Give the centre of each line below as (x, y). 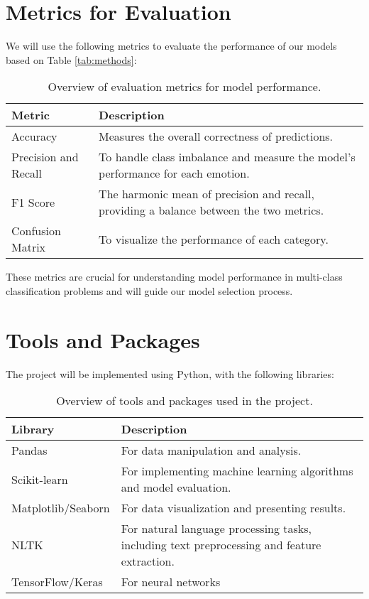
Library (33, 429)
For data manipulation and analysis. (211, 450)
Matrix (29, 247)
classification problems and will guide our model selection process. (149, 290)
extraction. (148, 561)
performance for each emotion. (174, 173)
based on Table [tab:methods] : (71, 59)
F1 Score (33, 202)
